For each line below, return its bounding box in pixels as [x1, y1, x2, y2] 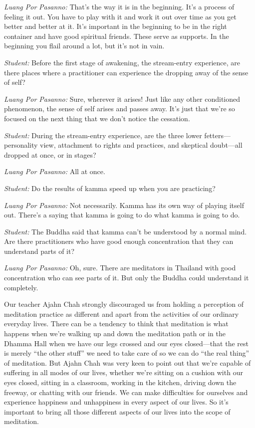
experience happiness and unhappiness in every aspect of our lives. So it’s [4, 397, 229, 407]
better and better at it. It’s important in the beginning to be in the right [4, 21, 227, 31]
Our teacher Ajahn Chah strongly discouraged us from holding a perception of [4, 299, 244, 309]
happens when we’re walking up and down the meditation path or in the [4, 328, 226, 339]
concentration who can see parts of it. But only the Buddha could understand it [4, 272, 249, 283]
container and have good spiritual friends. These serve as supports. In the [4, 30, 229, 41]
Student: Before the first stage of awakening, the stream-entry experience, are [4, 57, 240, 67]
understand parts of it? [4, 245, 75, 256]
